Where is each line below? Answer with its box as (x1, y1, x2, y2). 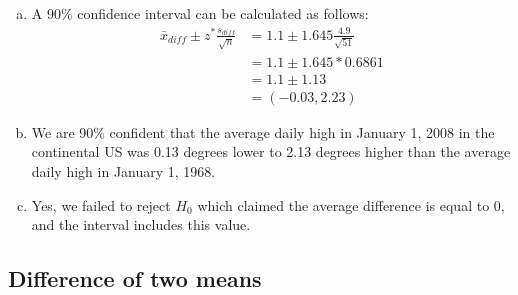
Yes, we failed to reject (31, 194, 171, 215)
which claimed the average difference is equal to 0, (197, 194, 505, 215)
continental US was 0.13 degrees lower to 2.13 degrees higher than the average (31, 141, 511, 162)
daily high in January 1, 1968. (31, 160, 216, 181)
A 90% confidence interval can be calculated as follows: (31, 3, 369, 23)
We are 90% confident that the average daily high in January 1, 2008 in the (31, 121, 495, 142)
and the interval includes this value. (31, 214, 251, 235)
